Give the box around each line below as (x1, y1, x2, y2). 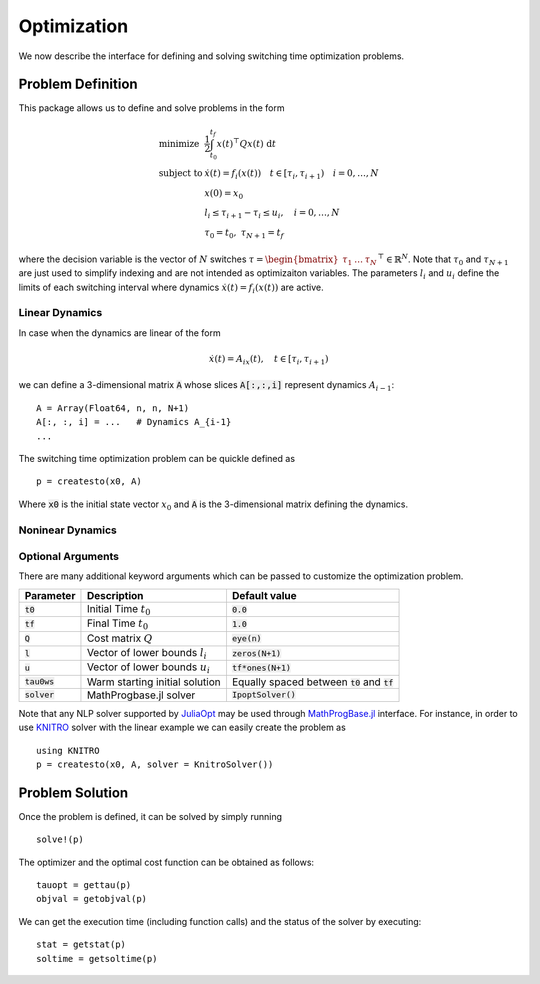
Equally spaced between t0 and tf (231, 675, 394, 689)
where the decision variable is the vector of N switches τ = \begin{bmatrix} (18, 253, 339, 265)
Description (86, 588, 144, 602)
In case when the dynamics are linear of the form (18, 326, 221, 339)
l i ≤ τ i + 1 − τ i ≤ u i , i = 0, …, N (204, 207, 340, 221)
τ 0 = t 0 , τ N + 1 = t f (204, 227, 284, 240)
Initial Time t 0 (86, 601, 151, 618)
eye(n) (231, 633, 262, 644)
